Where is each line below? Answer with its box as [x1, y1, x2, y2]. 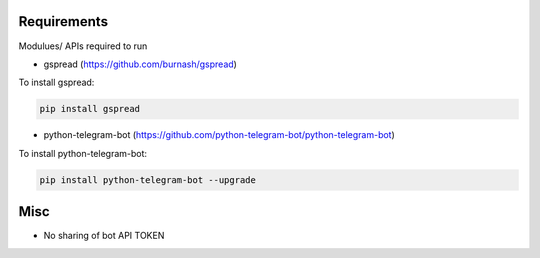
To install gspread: [18, 76, 95, 89]
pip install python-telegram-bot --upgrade [39, 174, 257, 185]
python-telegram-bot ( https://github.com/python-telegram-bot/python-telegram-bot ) [43, 129, 395, 141]
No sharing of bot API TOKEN [43, 230, 165, 242]
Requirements [18, 13, 109, 30]
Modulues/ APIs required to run [18, 40, 148, 52]
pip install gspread [39, 103, 140, 115]
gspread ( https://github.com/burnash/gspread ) [43, 58, 237, 70]
